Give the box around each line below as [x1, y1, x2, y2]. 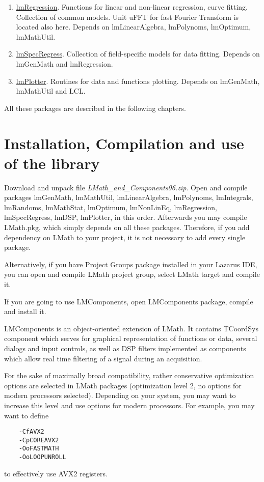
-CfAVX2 [18, 428, 44, 436]
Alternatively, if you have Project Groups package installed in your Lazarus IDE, [4, 259, 257, 269]
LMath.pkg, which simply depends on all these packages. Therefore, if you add [4, 222, 250, 233]
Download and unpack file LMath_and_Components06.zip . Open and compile [4, 182, 248, 192]
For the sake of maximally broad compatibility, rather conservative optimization [4, 370, 254, 381]
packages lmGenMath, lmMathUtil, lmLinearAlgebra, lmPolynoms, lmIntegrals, [4, 192, 253, 203]
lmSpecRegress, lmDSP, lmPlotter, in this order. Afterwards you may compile [4, 212, 247, 222]
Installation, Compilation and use [4, 132, 244, 153]
